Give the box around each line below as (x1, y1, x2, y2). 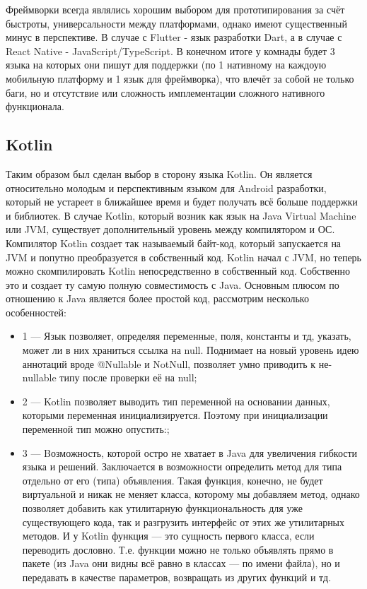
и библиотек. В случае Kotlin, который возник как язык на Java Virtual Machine (6, 208, 356, 222)
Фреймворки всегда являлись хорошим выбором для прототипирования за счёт (6, 2, 345, 16)
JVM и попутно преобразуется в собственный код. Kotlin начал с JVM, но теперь (6, 249, 362, 264)
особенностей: (6, 304, 66, 319)
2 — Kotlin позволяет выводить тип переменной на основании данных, (22, 393, 330, 408)
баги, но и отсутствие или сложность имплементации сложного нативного (6, 85, 325, 100)
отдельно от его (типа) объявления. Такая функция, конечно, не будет (22, 472, 323, 487)
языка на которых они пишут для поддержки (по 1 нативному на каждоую (6, 57, 327, 72)
